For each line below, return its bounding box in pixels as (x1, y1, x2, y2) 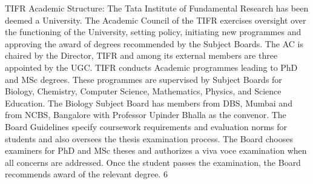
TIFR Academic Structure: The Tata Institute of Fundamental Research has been (5, 2, 309, 14)
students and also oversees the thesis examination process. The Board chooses (5, 132, 293, 145)
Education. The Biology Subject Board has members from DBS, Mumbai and (5, 96, 292, 109)
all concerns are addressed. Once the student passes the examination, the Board (5, 156, 301, 168)
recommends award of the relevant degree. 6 (5, 168, 168, 180)
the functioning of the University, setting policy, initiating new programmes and (5, 25, 301, 38)
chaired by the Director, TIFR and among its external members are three (5, 49, 278, 62)
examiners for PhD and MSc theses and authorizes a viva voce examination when (5, 144, 307, 157)
